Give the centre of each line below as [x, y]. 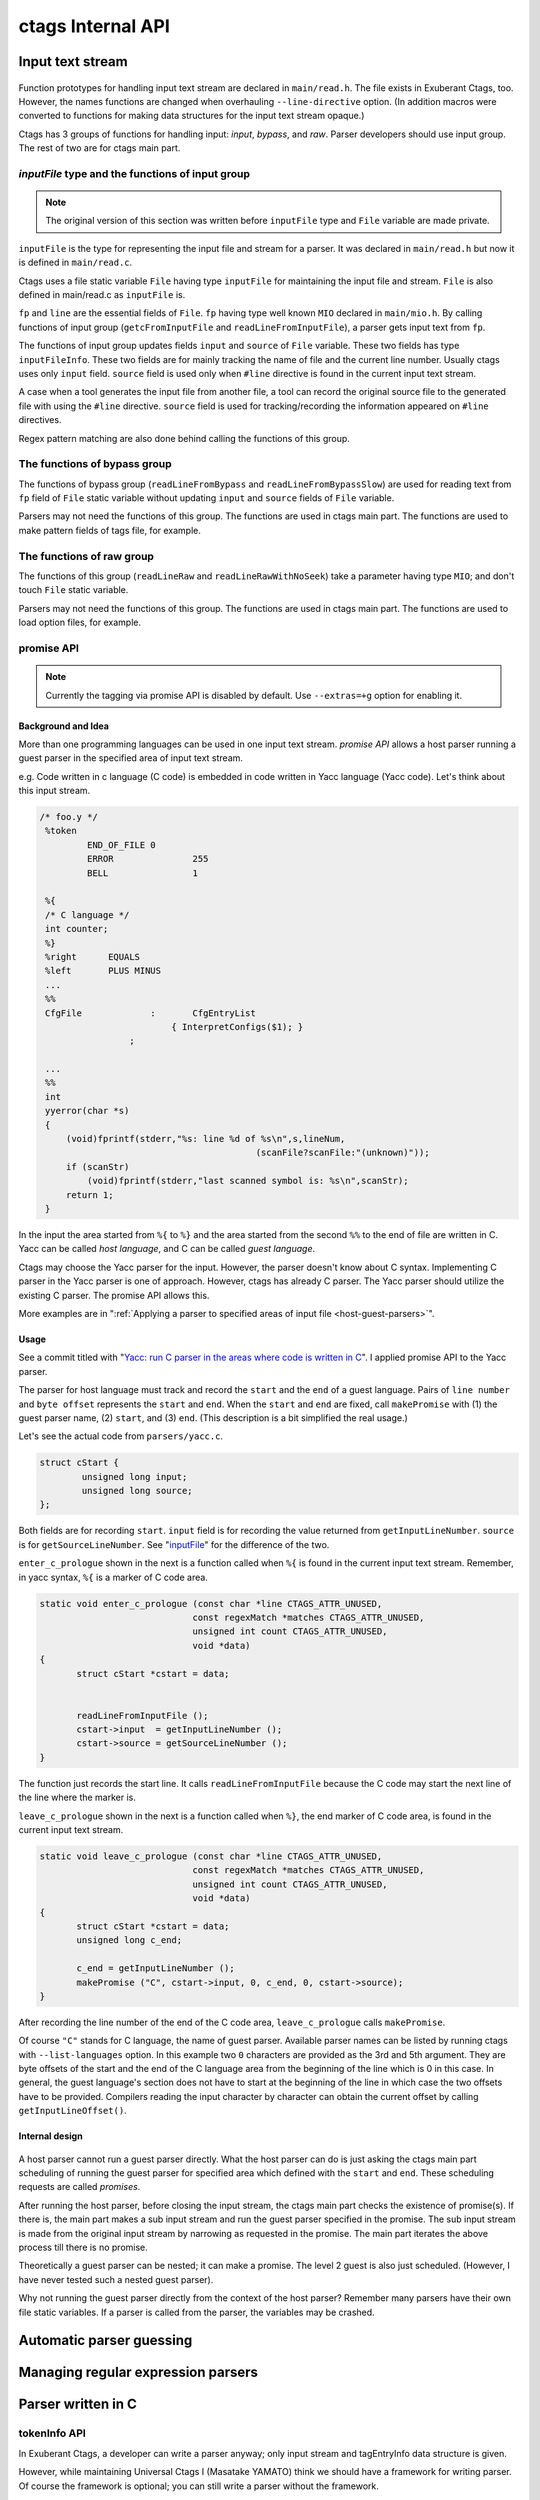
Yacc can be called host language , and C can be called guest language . [166, 1249]
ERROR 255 [147, 859]
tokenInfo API [52, 2433]
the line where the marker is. [77, 1797]
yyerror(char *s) [87, 1111]
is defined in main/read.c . [75, 262]
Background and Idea [64, 726]
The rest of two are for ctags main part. [99, 148]
